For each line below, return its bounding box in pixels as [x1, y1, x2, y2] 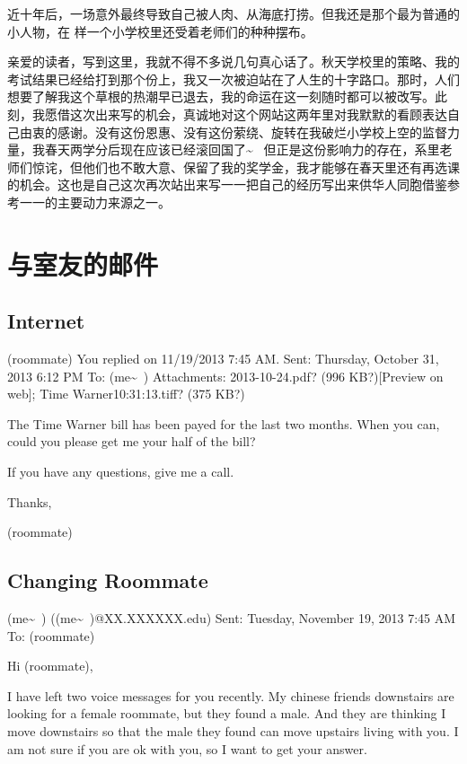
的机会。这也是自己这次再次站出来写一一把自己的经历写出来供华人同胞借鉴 [7, 175, 447, 194]
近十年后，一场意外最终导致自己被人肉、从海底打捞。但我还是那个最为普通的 [7, 4, 460, 22]
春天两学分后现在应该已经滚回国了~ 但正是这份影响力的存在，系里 [44, 140, 440, 159]
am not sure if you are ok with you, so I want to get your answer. [7, 739, 367, 758]
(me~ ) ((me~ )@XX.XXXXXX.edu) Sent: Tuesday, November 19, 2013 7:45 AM [7, 609, 456, 628]
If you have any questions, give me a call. [7, 462, 234, 481]
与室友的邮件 [7, 245, 159, 282]
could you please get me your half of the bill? [7, 432, 256, 451]
